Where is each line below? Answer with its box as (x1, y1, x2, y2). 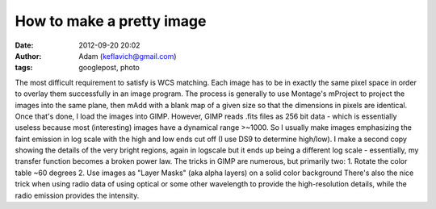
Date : (15, 40, 34, 50)
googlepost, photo (78, 63, 140, 73)
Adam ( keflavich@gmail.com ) (78, 51, 177, 61)
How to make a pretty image (15, 12, 207, 30)
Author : (15, 51, 42, 61)
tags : (15, 63, 33, 73)
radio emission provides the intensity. (15, 190, 140, 200)
